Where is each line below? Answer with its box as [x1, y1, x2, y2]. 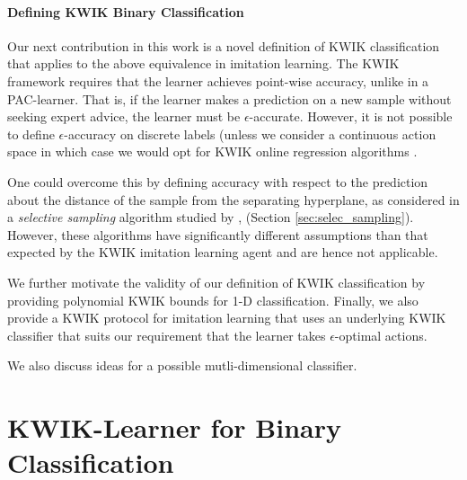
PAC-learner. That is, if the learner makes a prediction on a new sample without [7, 89, 452, 108]
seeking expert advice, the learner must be [7, 107, 241, 126]
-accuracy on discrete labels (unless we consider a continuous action [64, 124, 436, 143]
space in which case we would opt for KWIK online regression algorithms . [7, 142, 418, 161]
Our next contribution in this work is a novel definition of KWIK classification [7, 36, 440, 55]
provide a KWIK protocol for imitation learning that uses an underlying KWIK [7, 308, 446, 327]
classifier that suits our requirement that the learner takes [7, 325, 326, 344]
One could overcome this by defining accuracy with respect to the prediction [7, 172, 428, 191]
